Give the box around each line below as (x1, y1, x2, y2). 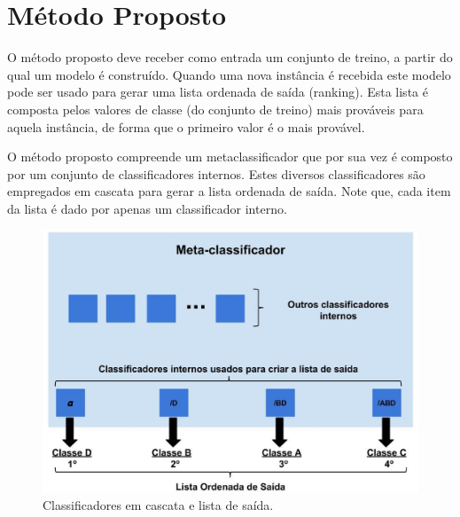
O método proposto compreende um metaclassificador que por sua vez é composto (7, 147, 453, 166)
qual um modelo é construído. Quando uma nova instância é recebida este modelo (7, 65, 451, 83)
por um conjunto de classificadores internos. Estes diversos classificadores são (7, 164, 425, 183)
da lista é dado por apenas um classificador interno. (7, 199, 287, 217)
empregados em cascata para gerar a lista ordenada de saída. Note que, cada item (7, 182, 451, 200)
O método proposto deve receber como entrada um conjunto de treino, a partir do (7, 48, 453, 67)
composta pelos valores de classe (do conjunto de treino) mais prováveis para (7, 99, 424, 118)
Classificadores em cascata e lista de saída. (43, 496, 274, 514)
